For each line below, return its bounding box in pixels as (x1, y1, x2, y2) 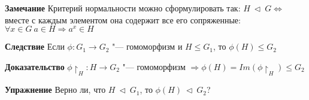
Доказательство (5, 60, 65, 72)
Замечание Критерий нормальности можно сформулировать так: (5, 2, 241, 14)
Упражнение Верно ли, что (5, 83, 106, 96)
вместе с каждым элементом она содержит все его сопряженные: (5, 13, 241, 26)
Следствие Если (5, 40, 65, 53)
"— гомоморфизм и (111, 40, 183, 53)
